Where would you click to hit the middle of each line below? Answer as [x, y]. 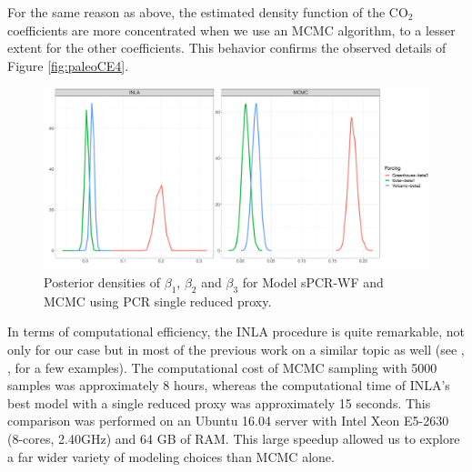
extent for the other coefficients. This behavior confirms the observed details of [227, 48]
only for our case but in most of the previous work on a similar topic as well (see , [236, 349]
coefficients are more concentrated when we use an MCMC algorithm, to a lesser [231, 30]
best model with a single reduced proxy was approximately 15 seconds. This [219, 402]
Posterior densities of [102, 281]
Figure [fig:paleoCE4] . [68, 65]
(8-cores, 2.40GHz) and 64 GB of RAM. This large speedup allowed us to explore [234, 438]
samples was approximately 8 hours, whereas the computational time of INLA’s [229, 385]
